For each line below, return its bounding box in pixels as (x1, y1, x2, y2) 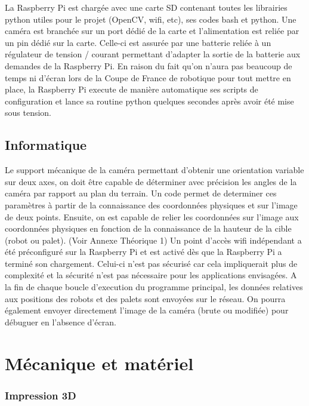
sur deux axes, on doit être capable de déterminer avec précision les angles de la (5, 175, 297, 187)
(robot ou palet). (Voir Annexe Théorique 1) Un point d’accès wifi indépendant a (5, 233, 302, 246)
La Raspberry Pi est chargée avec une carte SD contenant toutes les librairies (5, 1, 288, 13)
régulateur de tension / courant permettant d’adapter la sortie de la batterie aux (5, 48, 301, 60)
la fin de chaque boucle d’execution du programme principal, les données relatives (5, 281, 303, 293)
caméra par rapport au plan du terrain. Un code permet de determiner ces (5, 187, 277, 199)
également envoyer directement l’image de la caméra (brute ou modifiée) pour (5, 304, 289, 316)
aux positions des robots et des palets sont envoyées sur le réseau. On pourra (5, 292, 286, 304)
